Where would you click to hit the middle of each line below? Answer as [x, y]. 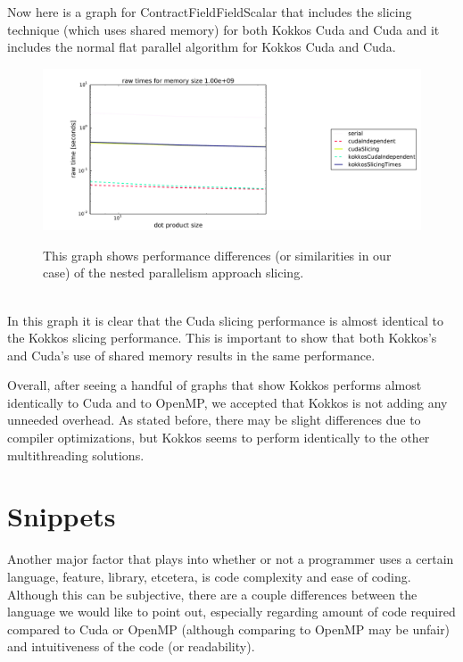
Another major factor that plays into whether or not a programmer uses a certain [231, 559]
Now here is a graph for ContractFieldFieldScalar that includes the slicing [210, 12]
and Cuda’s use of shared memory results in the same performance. [191, 355]
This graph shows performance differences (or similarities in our [217, 255]
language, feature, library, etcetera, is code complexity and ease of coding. [209, 576]
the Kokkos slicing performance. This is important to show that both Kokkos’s [222, 338]
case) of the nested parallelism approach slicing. [174, 273]
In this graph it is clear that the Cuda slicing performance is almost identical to [225, 320]
